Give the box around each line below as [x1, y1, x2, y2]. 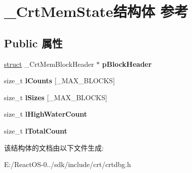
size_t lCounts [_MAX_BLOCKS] [4, 75, 115, 86]
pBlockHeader [102, 58, 152, 69]
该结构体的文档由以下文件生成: [4, 142, 104, 153]
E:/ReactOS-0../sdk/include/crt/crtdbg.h [4, 159, 131, 170]
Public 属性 [4, 35, 63, 50]
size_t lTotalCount [4, 125, 67, 136]
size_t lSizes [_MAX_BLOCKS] [4, 92, 107, 102]
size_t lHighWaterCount [4, 109, 87, 119]
